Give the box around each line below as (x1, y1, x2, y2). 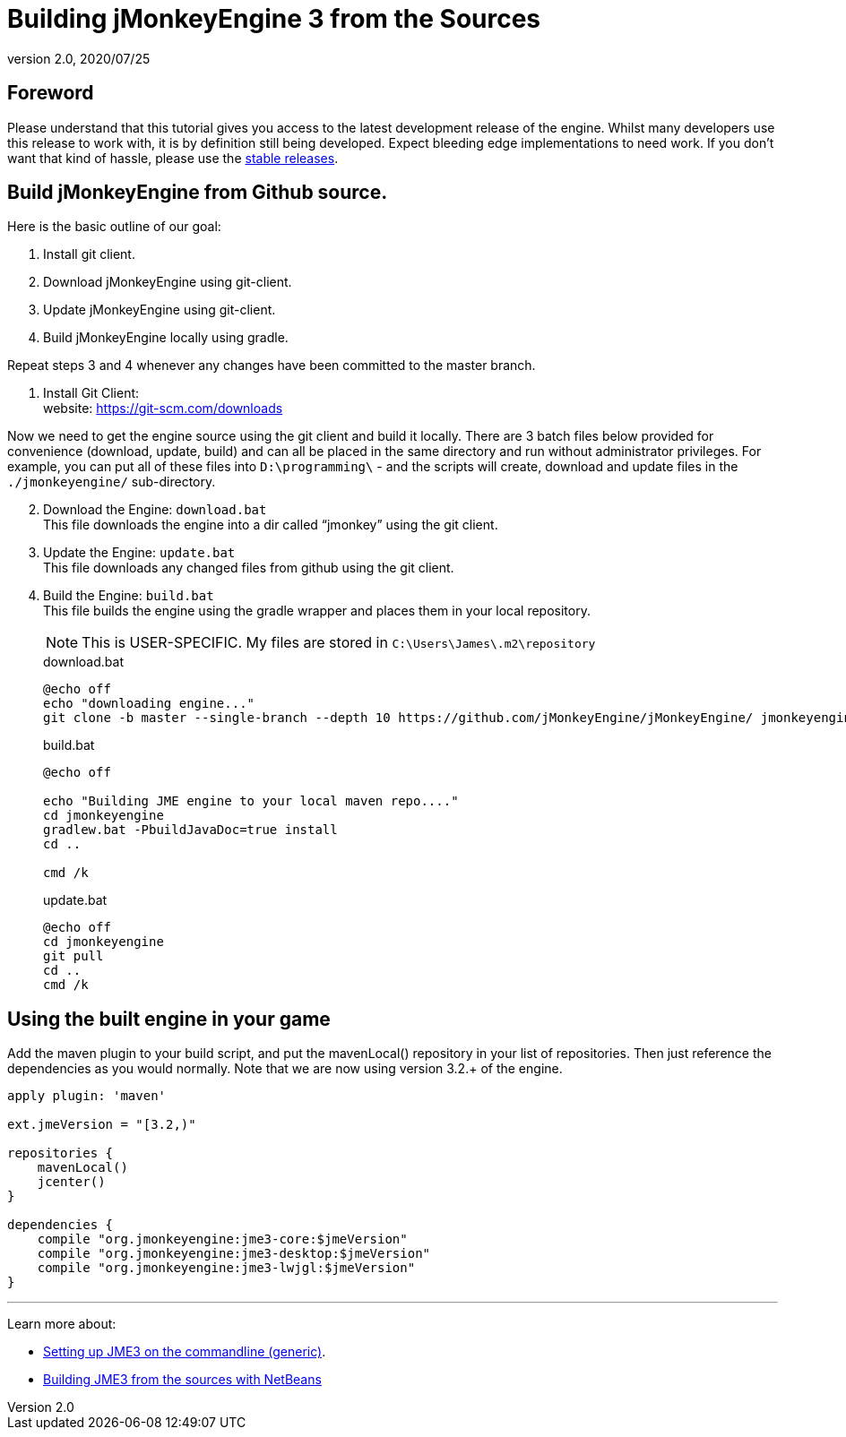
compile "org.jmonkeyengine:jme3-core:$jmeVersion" (37, 1232, 408, 1247)
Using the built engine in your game (7, 1007, 331, 1030)
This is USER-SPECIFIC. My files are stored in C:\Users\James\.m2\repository (82, 633, 596, 652)
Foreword (7, 82, 94, 105)
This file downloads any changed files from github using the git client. (43, 560, 454, 576)
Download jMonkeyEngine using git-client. (43, 274, 292, 290)
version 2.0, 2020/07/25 (7, 50, 151, 66)
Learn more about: (7, 1316, 117, 1332)
